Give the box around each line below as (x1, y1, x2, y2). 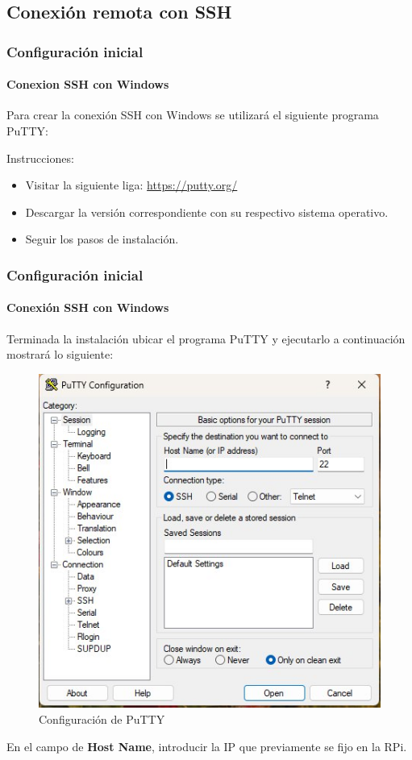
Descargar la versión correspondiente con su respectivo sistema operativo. (25, 203, 389, 220)
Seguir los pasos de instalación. (25, 230, 179, 247)
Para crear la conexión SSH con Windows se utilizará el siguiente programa (6, 106, 379, 123)
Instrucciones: (6, 149, 74, 166)
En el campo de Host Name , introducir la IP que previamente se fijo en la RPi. (6, 737, 407, 754)
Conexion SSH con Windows (6, 76, 169, 93)
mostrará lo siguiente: (6, 346, 114, 363)
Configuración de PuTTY (39, 711, 165, 728)
